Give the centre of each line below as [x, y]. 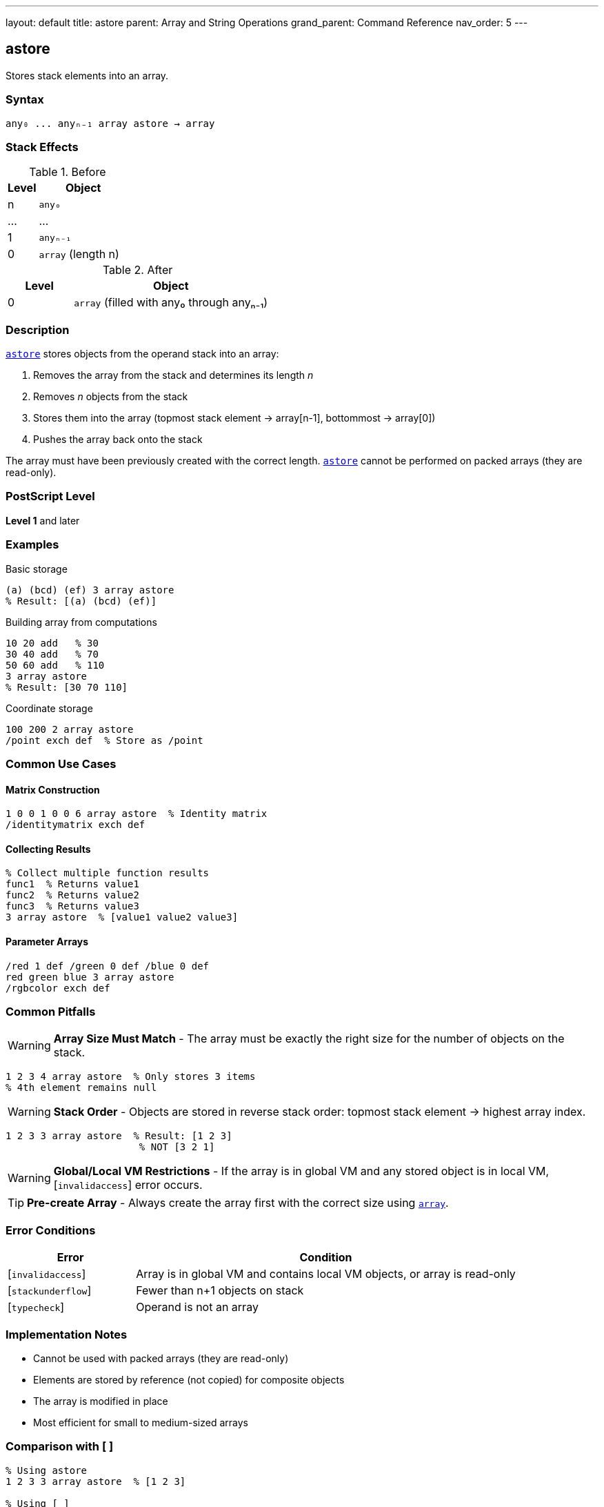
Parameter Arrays [47, 942]
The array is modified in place [101, 1401]
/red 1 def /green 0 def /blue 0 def [108, 966]
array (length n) [79, 254]
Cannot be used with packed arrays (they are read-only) [161, 1358]
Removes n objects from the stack [111, 397]
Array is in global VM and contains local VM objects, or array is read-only [326, 1274]
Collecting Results [48, 849]
